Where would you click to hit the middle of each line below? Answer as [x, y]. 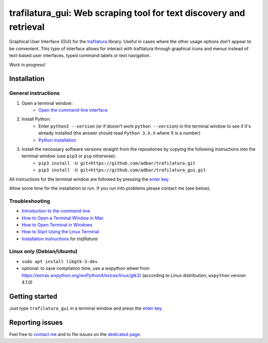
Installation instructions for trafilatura [60, 239]
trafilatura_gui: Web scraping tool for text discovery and [127, 13]
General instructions [34, 93]
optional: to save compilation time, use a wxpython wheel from [86, 269]
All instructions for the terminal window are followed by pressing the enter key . [89, 179]
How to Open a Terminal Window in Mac [63, 218]
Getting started [33, 296]
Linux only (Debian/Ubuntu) [43, 252]
